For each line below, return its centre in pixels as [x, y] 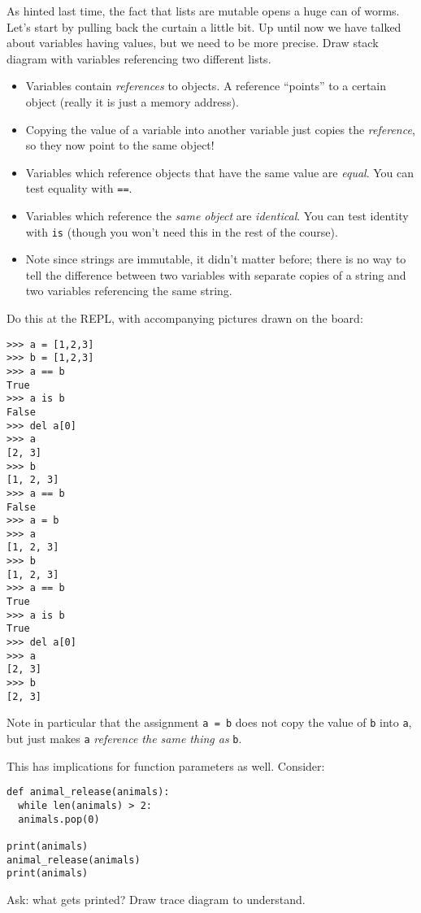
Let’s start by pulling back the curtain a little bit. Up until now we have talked [204, 26]
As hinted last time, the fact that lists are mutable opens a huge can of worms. [203, 11]
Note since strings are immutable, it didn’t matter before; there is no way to [216, 259]
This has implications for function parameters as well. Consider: [166, 765]
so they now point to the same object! [120, 145]
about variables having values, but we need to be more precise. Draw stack [193, 43]
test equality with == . [79, 188]
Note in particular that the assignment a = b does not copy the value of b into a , [209, 722]
